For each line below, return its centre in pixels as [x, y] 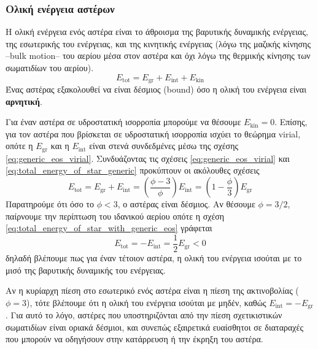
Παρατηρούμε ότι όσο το [50, 204]
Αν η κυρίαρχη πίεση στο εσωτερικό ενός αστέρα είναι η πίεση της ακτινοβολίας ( [152, 290]
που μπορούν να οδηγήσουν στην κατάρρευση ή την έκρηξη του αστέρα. [134, 339]
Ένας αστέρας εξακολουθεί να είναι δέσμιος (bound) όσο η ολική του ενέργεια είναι [156, 89]
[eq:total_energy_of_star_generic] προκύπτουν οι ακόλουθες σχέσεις [133, 170]
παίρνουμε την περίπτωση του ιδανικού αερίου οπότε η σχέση [115, 216]
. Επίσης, [291, 122]
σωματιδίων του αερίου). [50, 67]
